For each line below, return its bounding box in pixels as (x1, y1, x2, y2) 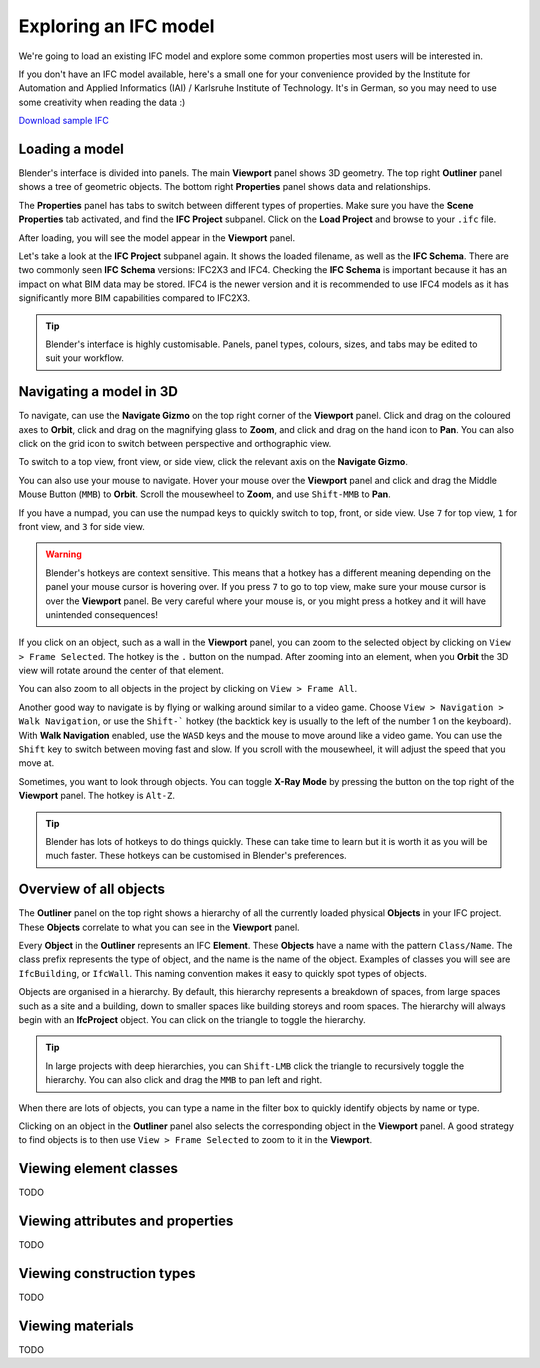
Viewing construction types (18, 1265, 196, 1282)
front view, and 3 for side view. (18, 520, 145, 532)
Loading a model (18, 140, 125, 157)
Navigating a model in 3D (18, 383, 179, 400)
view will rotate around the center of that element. (18, 665, 224, 677)
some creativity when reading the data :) (18, 96, 186, 108)
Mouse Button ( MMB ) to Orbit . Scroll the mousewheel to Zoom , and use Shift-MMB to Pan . (18, 488, 392, 500)
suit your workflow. (45, 352, 124, 364)
